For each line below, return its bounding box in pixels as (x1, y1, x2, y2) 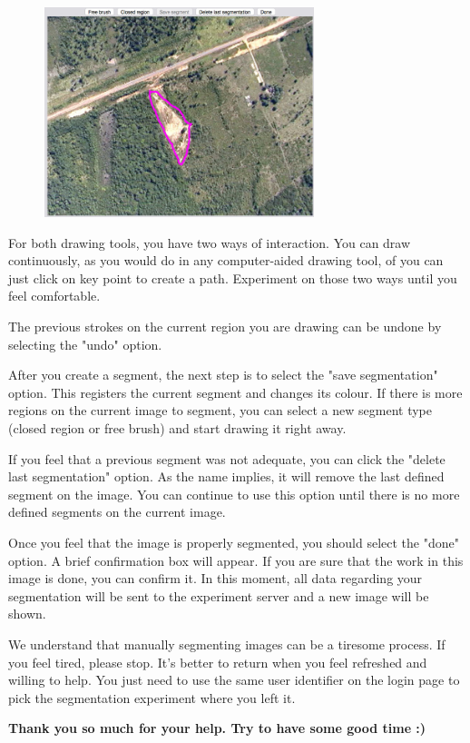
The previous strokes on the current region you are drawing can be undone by (8, 317, 442, 336)
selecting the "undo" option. (8, 334, 162, 353)
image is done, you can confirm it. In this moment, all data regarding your (8, 569, 423, 588)
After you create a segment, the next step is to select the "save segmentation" (8, 365, 438, 384)
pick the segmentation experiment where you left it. (8, 688, 296, 707)
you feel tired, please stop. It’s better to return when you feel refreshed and (8, 652, 427, 671)
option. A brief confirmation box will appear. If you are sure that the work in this (8, 550, 464, 570)
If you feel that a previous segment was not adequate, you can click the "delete (8, 449, 446, 468)
